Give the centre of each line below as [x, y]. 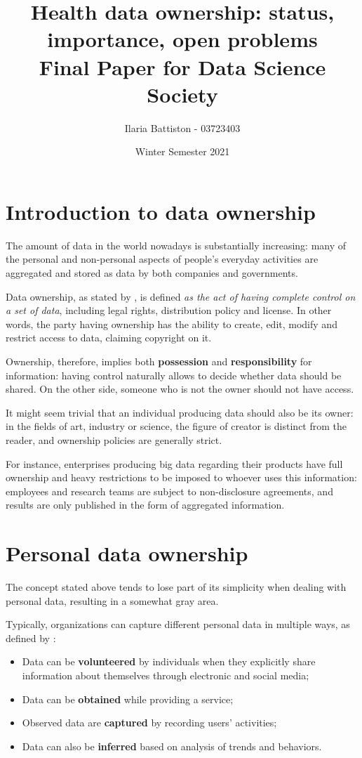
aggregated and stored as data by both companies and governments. [152, 273]
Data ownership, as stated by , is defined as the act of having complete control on [181, 296]
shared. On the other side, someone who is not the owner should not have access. [180, 389]
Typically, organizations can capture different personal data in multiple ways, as [178, 624]
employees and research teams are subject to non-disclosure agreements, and [169, 491]
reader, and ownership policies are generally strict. [114, 439]
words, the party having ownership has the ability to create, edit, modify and [172, 324]
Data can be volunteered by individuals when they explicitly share [169, 661]
